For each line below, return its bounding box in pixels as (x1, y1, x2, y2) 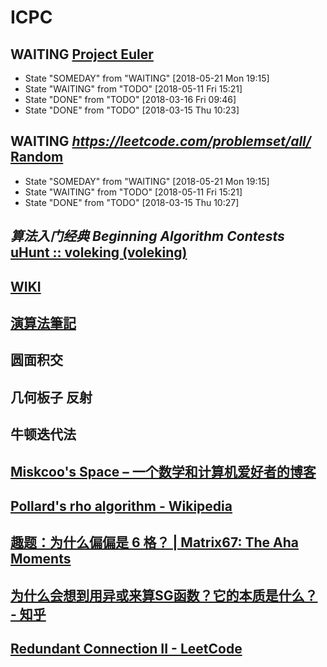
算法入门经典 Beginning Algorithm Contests (10, 228, 285, 245)
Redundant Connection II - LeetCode (10, 641, 243, 658)
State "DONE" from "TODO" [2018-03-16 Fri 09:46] (24, 94, 237, 105)
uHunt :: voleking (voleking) (10, 244, 188, 261)
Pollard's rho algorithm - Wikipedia (10, 497, 233, 515)
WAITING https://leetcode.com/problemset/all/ (10, 133, 312, 150)
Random (10, 149, 64, 166)
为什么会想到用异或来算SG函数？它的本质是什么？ (10, 587, 318, 604)
